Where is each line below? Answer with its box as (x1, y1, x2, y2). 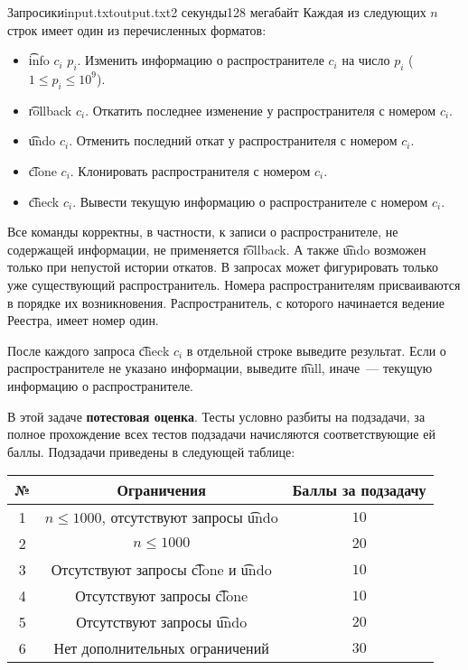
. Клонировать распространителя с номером (70, 161, 311, 180)
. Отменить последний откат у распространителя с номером (69, 131, 398, 150)
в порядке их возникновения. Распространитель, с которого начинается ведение (7, 293, 445, 312)
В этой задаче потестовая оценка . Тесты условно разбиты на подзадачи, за (7, 406, 426, 425)
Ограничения (117, 479, 206, 501)
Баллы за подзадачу (292, 479, 426, 501)
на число (342, 51, 390, 70)
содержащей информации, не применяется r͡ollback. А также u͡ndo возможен (7, 239, 426, 258)
